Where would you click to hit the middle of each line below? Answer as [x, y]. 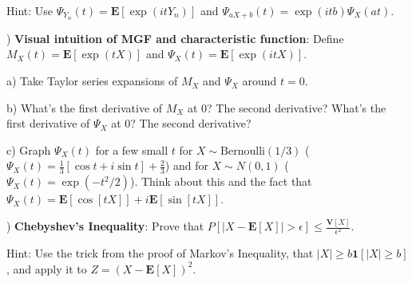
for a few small [132, 149]
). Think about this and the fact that [221, 181]
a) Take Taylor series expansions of [92, 81]
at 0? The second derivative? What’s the [287, 107]
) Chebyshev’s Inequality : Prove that [105, 226]
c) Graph [29, 149]
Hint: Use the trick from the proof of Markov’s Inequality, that [160, 253]
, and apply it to [47, 268]
